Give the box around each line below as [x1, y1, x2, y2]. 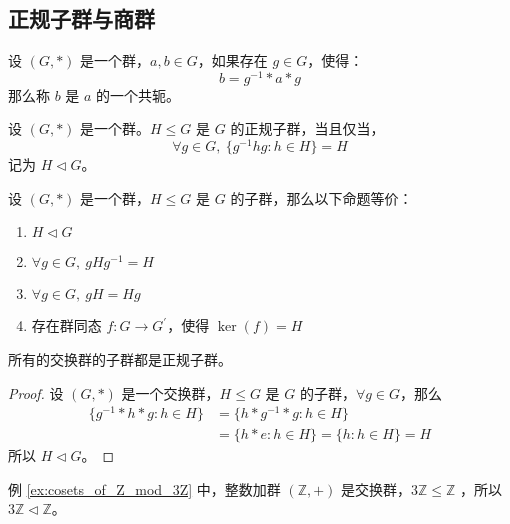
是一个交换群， [121, 382, 220, 403]
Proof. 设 [8, 382, 64, 403]
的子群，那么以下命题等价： [230, 187, 413, 208]
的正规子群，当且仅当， [230, 118, 385, 139]
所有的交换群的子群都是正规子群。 [8, 348, 232, 369]
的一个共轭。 [96, 84, 181, 105]
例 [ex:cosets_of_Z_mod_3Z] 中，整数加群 [8, 478, 281, 499]
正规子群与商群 [8, 3, 155, 34]
